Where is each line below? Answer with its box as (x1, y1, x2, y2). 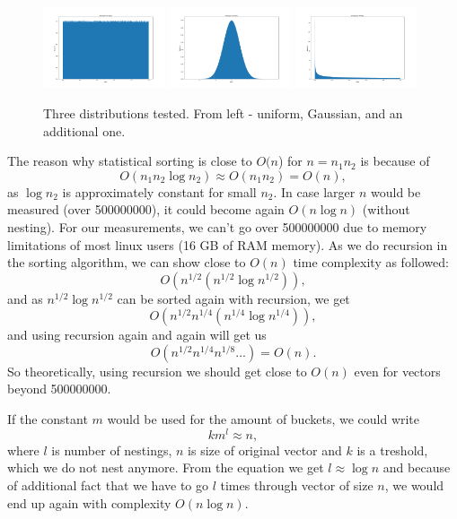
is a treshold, (356, 440, 428, 459)
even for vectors (354, 361, 441, 380)
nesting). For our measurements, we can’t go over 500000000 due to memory (7, 217, 427, 236)
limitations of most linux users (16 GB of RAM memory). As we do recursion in (7, 235, 448, 254)
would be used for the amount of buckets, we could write (107, 410, 420, 428)
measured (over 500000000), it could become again (7, 200, 285, 219)
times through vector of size (220, 475, 374, 494)
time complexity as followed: (293, 253, 449, 272)
